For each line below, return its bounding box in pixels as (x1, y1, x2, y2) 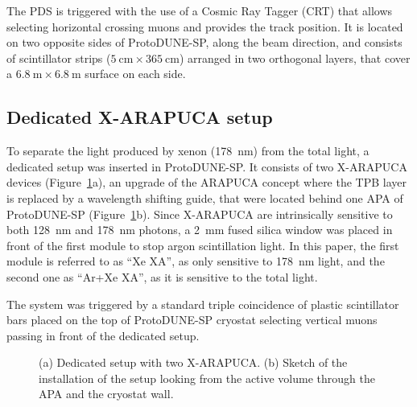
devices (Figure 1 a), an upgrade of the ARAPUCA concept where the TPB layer (6, 174, 407, 191)
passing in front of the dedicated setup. (6, 327, 200, 343)
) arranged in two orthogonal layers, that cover (179, 49, 411, 66)
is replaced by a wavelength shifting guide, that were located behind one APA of (6, 189, 403, 206)
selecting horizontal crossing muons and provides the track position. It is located (6, 18, 403, 35)
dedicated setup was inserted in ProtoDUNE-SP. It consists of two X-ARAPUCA (6, 158, 407, 175)
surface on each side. (85, 65, 186, 82)
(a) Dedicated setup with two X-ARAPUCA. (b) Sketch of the (39, 354, 348, 371)
